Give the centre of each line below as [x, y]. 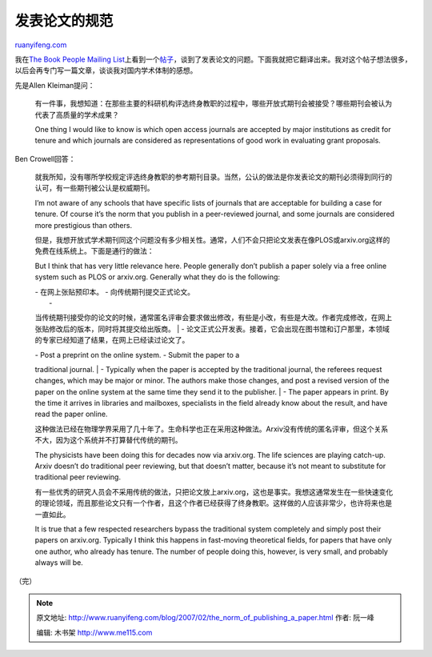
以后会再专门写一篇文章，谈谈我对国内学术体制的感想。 [106, 70]
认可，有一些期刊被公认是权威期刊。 [94, 188]
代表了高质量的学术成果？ [77, 114]
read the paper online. [71, 414]
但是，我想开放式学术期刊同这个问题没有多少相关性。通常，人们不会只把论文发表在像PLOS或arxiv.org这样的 [212, 240]
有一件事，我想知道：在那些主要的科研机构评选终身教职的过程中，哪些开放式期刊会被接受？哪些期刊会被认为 [213, 103]
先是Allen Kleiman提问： [55, 85]
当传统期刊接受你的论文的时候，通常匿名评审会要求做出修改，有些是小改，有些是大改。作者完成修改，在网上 [213, 318]
